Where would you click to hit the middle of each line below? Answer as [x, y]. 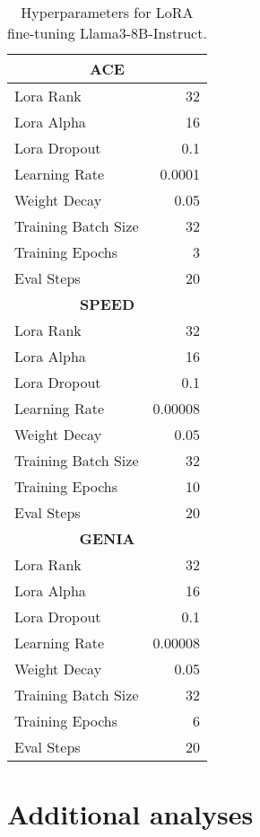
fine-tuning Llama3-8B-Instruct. [107, 33]
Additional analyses [130, 814]
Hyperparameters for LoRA [107, 12]
